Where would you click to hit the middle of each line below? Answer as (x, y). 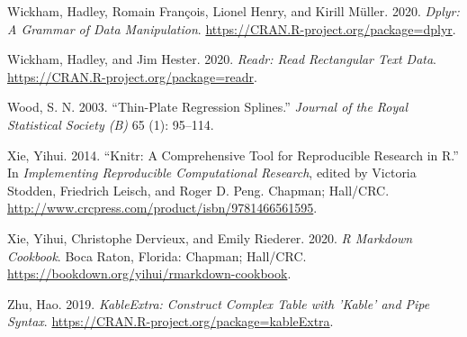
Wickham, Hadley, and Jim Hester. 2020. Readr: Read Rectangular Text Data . (222, 59)
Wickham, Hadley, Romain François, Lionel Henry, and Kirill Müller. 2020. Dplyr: (233, 11)
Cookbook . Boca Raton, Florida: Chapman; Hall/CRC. (157, 255)
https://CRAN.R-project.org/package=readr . (132, 76)
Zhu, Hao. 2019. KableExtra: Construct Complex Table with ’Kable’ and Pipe (219, 303)
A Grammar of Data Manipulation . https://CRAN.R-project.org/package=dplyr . (232, 28)
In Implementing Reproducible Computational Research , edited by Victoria (212, 173)
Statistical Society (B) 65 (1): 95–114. (111, 124)
